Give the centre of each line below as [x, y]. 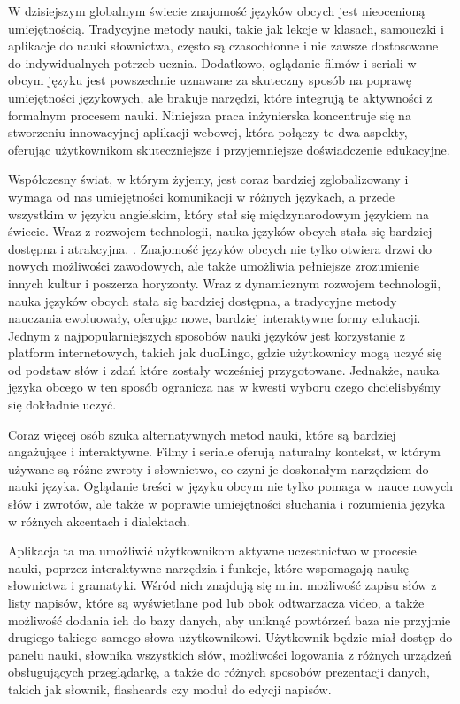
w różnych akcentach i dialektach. [99, 520]
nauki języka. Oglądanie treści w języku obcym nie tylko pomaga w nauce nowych [230, 486]
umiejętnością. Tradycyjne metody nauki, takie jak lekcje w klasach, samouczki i [226, 28]
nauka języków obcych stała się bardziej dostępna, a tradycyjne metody [203, 300]
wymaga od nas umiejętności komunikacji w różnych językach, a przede [201, 196]
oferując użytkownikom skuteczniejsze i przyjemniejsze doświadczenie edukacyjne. [229, 149]
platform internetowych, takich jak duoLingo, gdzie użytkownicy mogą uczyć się [225, 352]
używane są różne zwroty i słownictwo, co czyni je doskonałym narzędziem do [218, 468]
